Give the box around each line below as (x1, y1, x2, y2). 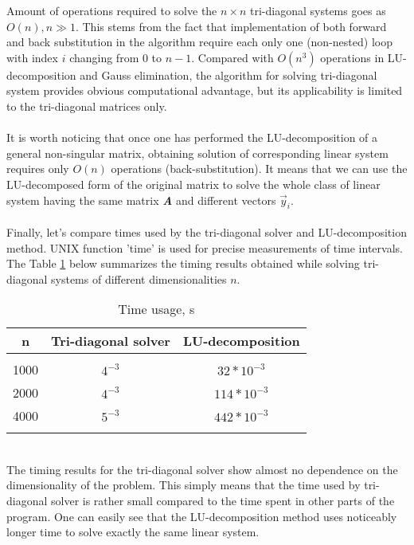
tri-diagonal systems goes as (250, 2, 386, 18)
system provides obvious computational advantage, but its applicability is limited (6, 82, 403, 99)
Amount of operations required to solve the (6, 2, 217, 18)
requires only (6, 160, 69, 177)
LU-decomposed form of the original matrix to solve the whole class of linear (6, 175, 381, 192)
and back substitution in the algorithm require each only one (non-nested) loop (6, 33, 393, 50)
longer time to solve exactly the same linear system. (6, 523, 260, 540)
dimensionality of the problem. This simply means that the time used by (6, 476, 361, 493)
